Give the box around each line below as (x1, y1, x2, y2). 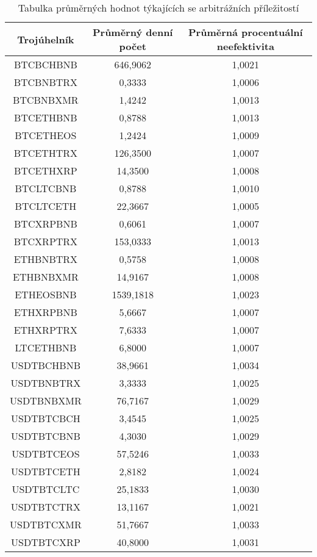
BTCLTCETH (15, 199, 77, 213)
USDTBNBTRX (10, 376, 81, 390)
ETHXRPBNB (14, 305, 77, 319)
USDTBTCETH (11, 464, 80, 478)
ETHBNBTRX (13, 252, 78, 266)
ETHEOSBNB (15, 287, 77, 301)
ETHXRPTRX (13, 323, 78, 337)
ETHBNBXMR (13, 270, 79, 284)
